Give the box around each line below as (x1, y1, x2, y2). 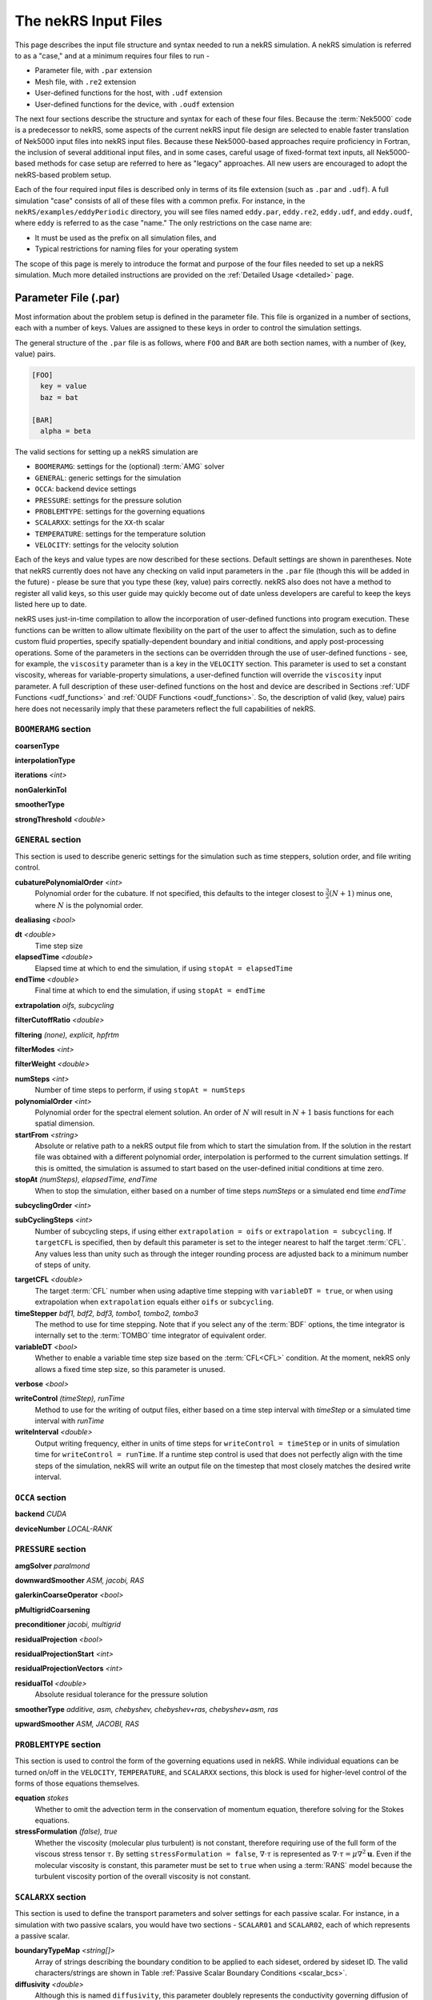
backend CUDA (14, 1509, 67, 1519)
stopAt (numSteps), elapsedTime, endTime (14, 1174, 158, 1184)
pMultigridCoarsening (14, 1605, 90, 1614)
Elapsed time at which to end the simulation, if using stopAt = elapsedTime (34, 963, 294, 973)
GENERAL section (14, 834, 82, 846)
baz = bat (40, 393, 79, 402)
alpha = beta (40, 426, 91, 435)
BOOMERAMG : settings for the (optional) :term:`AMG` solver (34, 462, 225, 471)
